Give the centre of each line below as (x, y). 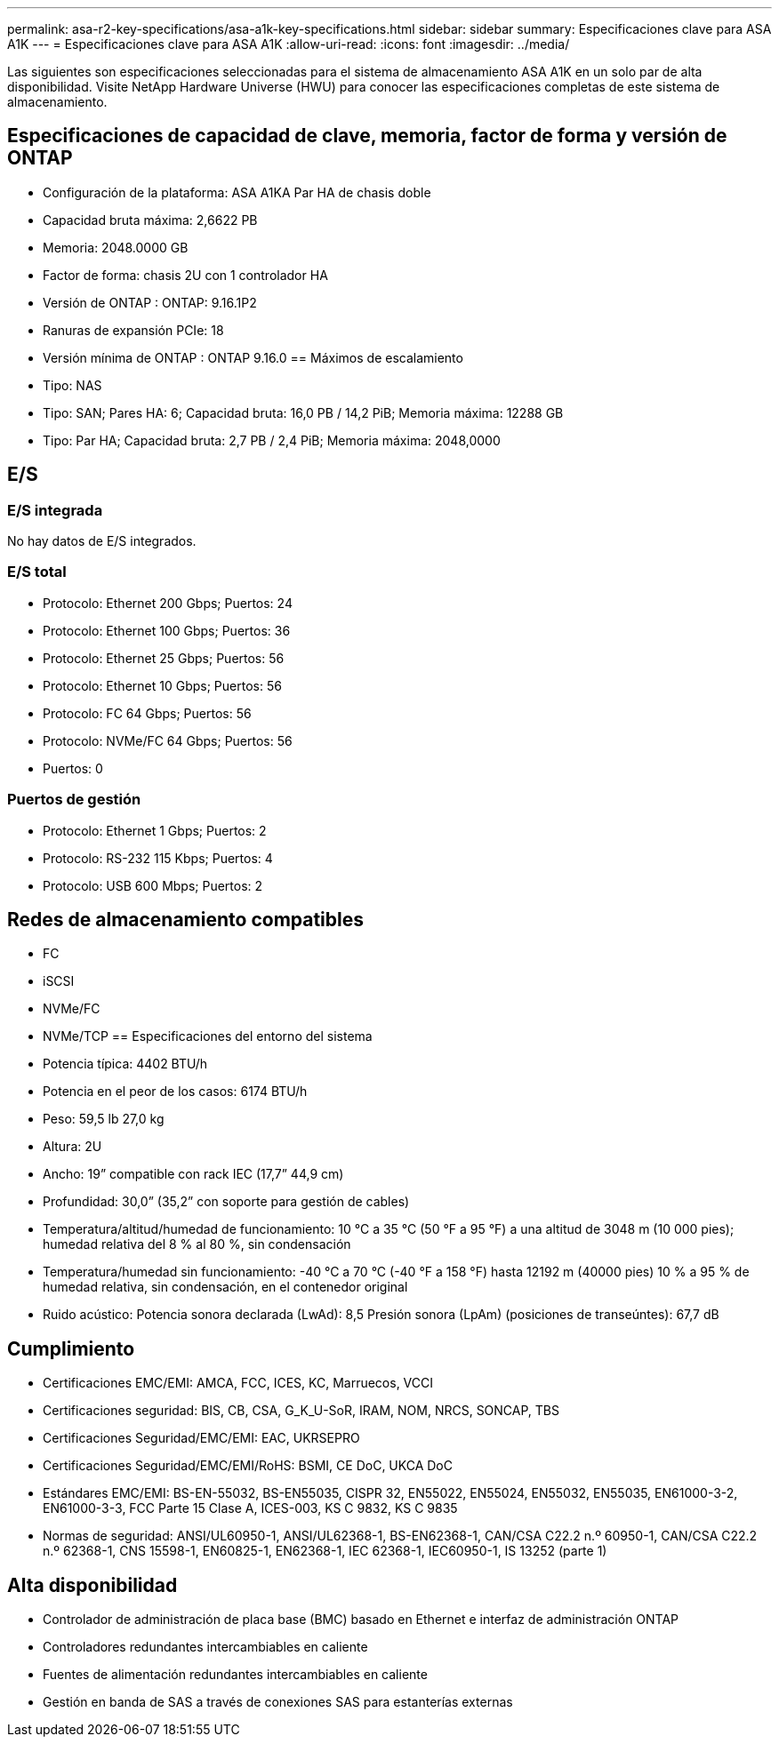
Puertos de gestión (74, 800)
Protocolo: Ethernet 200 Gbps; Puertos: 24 (168, 603)
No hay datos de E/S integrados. (102, 541)
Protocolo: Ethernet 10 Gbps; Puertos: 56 (162, 685)
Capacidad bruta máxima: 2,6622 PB (150, 220)
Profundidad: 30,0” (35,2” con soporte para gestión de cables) (226, 1202)
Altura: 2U (72, 1147)
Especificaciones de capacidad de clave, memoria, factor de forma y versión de (367, 136)
